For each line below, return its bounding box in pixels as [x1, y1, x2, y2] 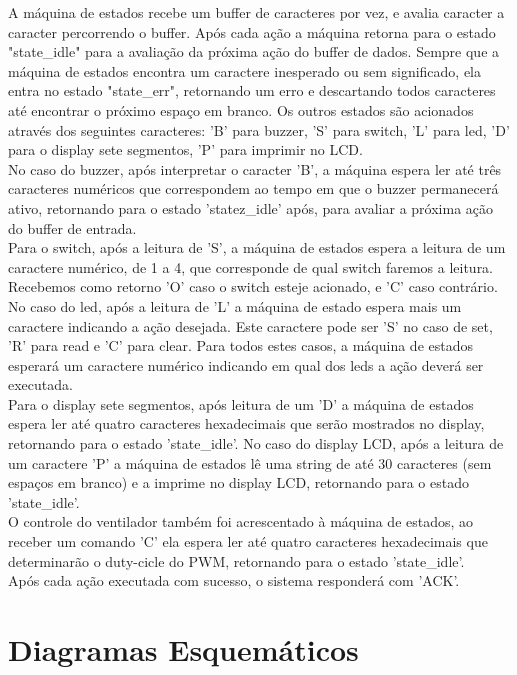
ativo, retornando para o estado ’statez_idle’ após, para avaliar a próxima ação [8, 197, 494, 218]
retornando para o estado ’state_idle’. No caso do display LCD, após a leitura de [8, 433, 504, 454]
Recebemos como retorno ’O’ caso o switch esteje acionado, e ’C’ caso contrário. [8, 276, 498, 297]
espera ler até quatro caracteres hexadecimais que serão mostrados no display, [8, 413, 485, 434]
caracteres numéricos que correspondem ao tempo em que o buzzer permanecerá [8, 178, 499, 199]
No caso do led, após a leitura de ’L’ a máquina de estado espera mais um [8, 295, 462, 316]
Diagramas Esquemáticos [8, 629, 359, 669]
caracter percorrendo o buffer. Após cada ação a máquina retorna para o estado [8, 21, 496, 42]
